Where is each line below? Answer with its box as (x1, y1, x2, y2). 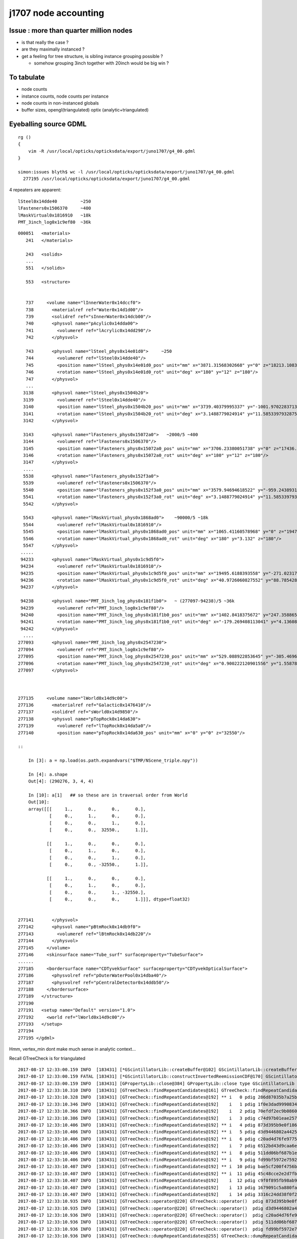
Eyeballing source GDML (9, 120, 87, 128)
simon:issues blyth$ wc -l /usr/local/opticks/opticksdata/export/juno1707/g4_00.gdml (18, 169, 235, 174)
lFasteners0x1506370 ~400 (18, 206, 92, 211)
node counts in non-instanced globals (21, 100, 99, 106)
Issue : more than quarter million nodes (9, 26, 133, 35)
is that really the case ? (21, 40, 69, 46)
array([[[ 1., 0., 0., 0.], (28, 806, 146, 812)
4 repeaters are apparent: (9, 187, 62, 193)
